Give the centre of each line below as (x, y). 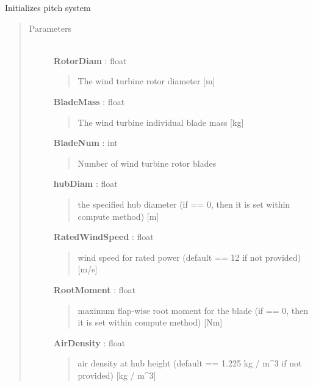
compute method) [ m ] (118, 216)
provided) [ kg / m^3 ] (117, 375)
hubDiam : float (85, 184)
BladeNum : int (85, 143)
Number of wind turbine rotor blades (147, 163)
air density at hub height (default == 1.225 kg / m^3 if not (190, 363)
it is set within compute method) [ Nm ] (150, 322)
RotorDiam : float (90, 60)
